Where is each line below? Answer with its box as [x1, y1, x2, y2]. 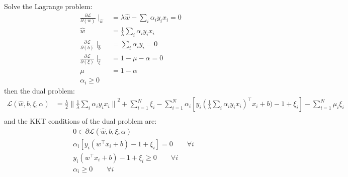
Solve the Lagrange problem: [4, 1, 93, 11]
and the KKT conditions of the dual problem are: [4, 116, 157, 126]
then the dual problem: [4, 85, 75, 96]
